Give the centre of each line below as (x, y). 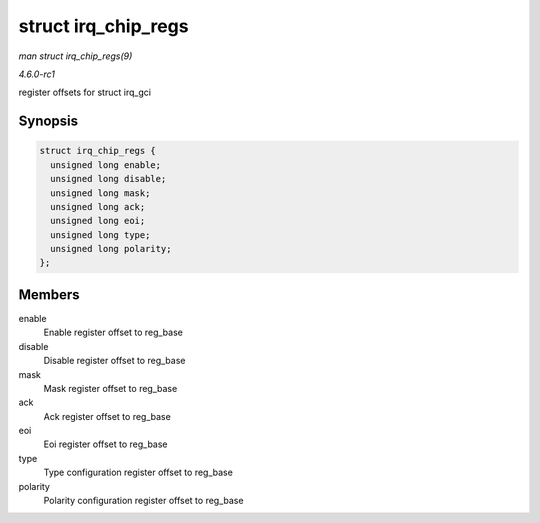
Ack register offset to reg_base (107, 416)
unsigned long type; (100, 234)
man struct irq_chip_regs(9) (75, 56)
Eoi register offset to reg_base (106, 444)
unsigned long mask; (100, 193)
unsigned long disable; (108, 179)
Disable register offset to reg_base (114, 361)
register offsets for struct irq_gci (85, 92)
